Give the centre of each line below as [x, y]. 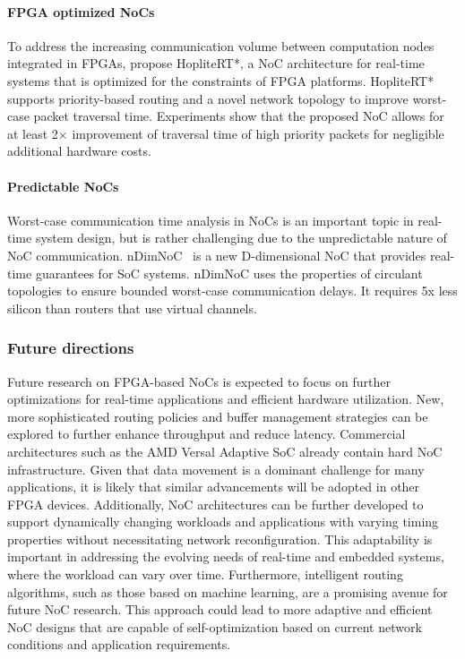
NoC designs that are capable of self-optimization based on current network [215, 626]
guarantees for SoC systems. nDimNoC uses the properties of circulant [229, 273]
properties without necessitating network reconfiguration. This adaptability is [220, 539]
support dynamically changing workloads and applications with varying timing [223, 522]
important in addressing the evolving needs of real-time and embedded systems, [226, 556]
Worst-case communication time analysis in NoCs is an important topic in [211, 220]
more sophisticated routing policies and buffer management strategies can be [218, 416]
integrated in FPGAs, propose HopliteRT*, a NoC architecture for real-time [216, 63]
